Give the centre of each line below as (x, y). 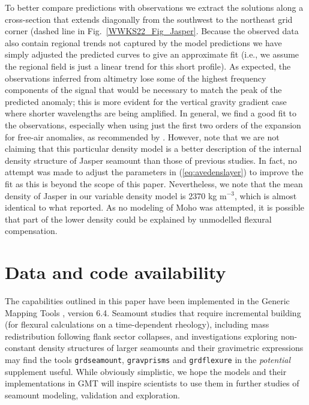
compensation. (31, 231)
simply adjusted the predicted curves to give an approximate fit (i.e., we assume (152, 54)
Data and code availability (115, 272)
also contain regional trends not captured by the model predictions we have (143, 42)
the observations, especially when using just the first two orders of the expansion (153, 124)
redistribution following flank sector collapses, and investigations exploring (142, 336)
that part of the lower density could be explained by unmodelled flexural (138, 219)
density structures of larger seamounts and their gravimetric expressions (171, 348)
